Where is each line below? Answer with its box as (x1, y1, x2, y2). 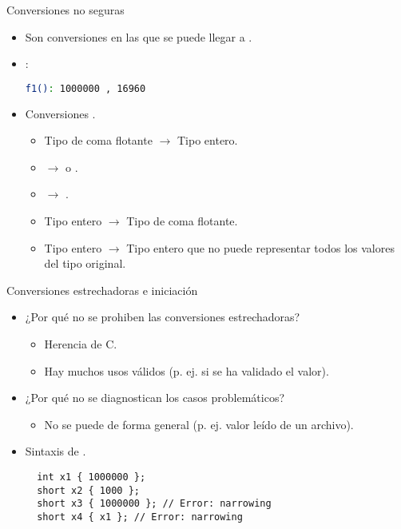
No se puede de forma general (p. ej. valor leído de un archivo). (44, 416, 354, 432)
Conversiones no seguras (6, 2, 125, 18)
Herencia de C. (44, 336, 117, 352)
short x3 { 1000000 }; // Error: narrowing (37, 498, 272, 510)
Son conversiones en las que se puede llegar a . (25, 28, 252, 45)
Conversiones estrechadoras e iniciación (6, 281, 198, 298)
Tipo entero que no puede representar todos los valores (126, 239, 395, 256)
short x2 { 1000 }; (37, 484, 140, 496)
